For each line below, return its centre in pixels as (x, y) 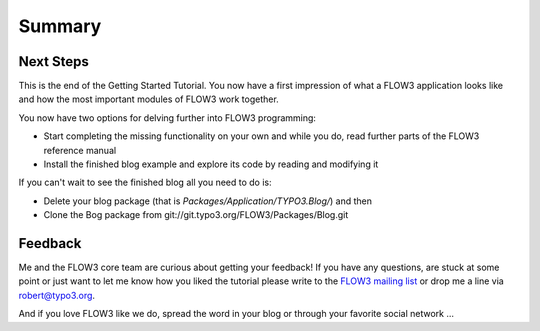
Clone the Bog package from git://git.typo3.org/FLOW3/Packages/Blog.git (196, 215)
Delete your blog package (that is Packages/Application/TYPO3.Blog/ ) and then (208, 201)
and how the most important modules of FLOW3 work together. (148, 99)
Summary (60, 26)
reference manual (80, 150)
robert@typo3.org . (56, 295)
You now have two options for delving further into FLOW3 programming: (167, 117)
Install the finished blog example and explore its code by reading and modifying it (211, 164)
